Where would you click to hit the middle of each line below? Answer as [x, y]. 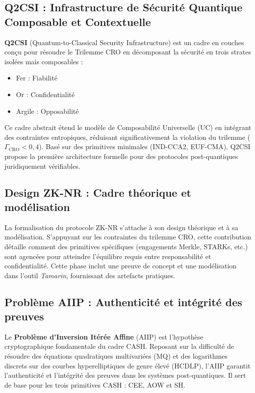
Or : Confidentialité [45, 94]
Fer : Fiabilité [37, 78]
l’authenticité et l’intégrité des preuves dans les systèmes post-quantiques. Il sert [125, 375]
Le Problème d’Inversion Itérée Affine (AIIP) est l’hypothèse [104, 336]
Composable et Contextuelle [78, 21]
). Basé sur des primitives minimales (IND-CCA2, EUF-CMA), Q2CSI [145, 146]
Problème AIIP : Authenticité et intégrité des [123, 301]
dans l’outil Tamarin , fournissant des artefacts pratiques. [90, 275]
